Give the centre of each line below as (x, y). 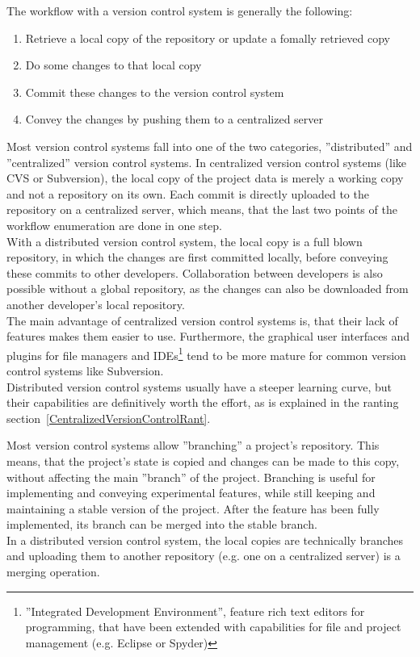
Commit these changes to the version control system (155, 92)
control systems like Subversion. (85, 370)
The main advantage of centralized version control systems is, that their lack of (202, 320)
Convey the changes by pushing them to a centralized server (174, 119)
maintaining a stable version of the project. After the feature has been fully (193, 508)
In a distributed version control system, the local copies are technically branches (205, 540)
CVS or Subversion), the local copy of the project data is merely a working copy (205, 178)
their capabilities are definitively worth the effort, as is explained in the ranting (203, 402)
